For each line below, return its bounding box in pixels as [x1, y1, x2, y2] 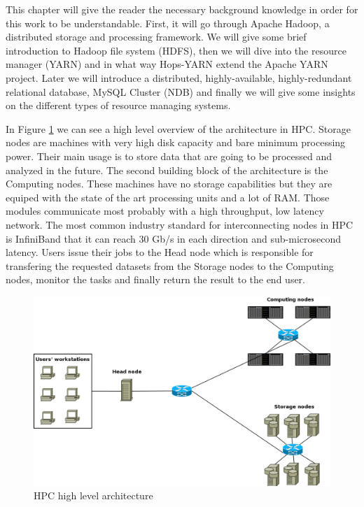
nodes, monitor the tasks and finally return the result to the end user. [6, 272, 305, 287]
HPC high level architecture [34, 488, 153, 503]
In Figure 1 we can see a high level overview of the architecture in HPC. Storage [6, 121, 351, 136]
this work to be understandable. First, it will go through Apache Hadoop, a [6, 15, 330, 30]
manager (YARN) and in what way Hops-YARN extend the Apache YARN [6, 57, 328, 71]
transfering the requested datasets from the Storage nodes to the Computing [6, 258, 334, 273]
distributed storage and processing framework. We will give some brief [6, 29, 307, 44]
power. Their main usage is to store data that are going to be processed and [6, 148, 332, 163]
